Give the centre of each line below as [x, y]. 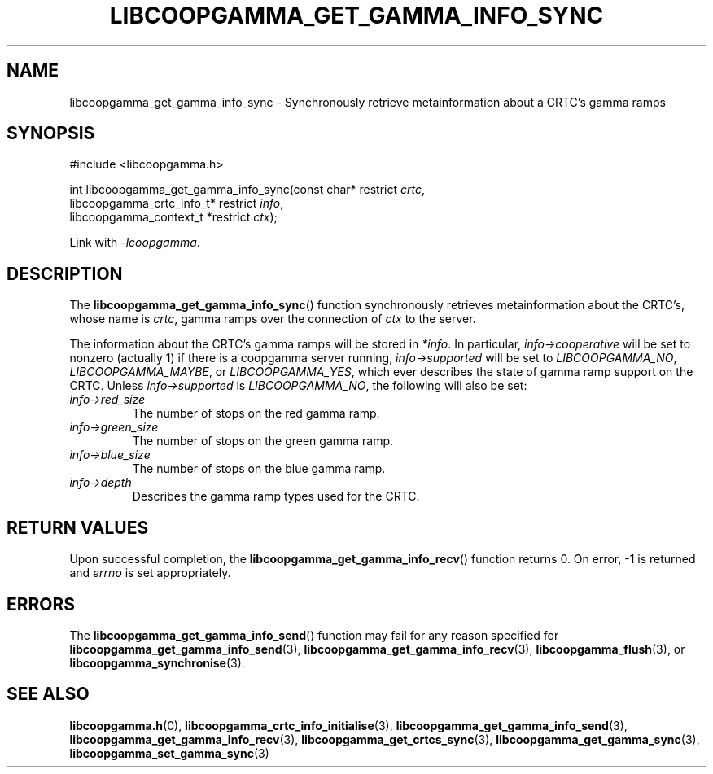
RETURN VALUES [78, 527]
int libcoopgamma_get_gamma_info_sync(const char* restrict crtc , [247, 190]
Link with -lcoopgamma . [135, 243]
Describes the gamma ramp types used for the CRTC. [276, 496]
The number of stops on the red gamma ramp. [256, 413]
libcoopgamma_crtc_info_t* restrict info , [177, 203]
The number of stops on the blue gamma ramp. [259, 469]
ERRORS [41, 604]
